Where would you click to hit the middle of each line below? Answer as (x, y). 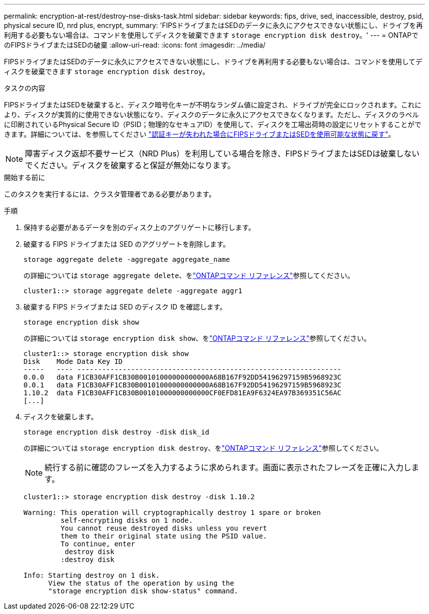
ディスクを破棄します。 (61, 417)
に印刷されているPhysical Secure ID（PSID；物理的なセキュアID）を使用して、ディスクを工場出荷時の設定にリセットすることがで (213, 124)
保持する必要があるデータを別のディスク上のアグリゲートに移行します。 (139, 227)
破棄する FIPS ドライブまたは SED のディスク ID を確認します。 (125, 307)
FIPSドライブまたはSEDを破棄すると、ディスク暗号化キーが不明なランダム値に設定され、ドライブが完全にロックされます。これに (213, 105)
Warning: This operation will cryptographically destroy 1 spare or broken (172, 512)
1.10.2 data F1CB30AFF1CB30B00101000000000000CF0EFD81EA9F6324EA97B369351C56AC (183, 393)
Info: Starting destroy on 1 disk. (92, 575)
